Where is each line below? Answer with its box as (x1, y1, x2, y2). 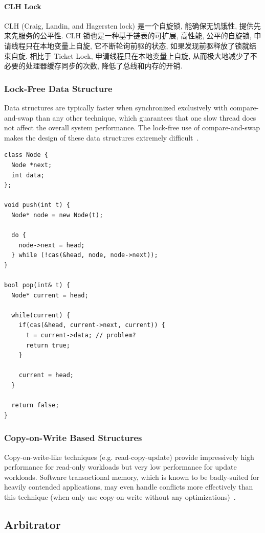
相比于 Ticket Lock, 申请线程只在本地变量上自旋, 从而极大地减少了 (30, 50, 250, 61)
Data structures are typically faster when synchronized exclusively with (4, 102, 228, 112)
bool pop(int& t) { (4, 282, 70, 289)
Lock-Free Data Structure (4, 82, 113, 95)
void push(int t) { (4, 201, 70, 209)
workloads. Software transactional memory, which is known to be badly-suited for (4, 471, 259, 482)
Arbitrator (4, 516, 61, 532)
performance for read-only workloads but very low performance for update (4, 461, 237, 472)
